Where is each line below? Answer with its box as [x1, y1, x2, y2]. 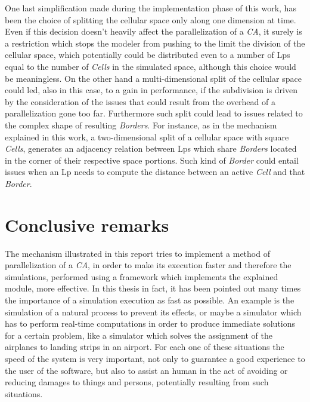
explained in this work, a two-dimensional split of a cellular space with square [5, 130, 289, 143]
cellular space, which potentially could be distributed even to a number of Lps [5, 48, 290, 61]
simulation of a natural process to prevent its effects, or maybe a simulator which [5, 305, 302, 318]
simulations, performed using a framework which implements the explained [5, 270, 278, 283]
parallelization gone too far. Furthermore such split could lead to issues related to [5, 107, 303, 119]
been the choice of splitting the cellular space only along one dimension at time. [5, 13, 296, 26]
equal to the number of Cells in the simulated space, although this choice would [5, 60, 296, 72]
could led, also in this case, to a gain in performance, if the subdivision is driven [5, 84, 297, 96]
